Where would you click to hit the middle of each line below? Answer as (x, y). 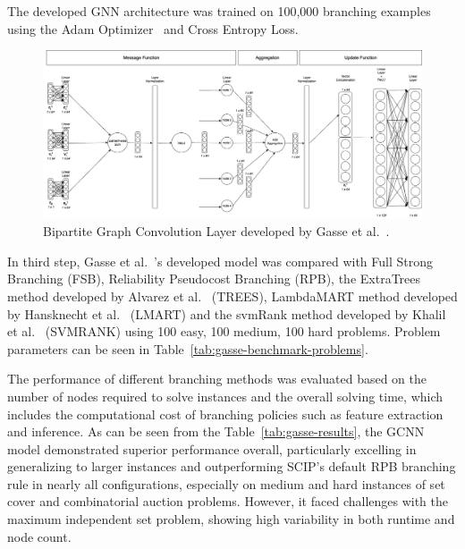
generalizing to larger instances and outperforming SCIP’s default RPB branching (232, 466)
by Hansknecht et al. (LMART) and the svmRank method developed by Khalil (227, 313)
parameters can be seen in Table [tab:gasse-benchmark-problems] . (188, 348)
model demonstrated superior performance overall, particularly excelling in (212, 448)
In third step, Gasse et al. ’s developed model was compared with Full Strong (220, 261)
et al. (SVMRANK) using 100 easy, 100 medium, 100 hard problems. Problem (224, 331)
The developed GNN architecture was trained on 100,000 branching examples (219, 11)
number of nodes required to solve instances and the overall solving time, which (225, 396)
